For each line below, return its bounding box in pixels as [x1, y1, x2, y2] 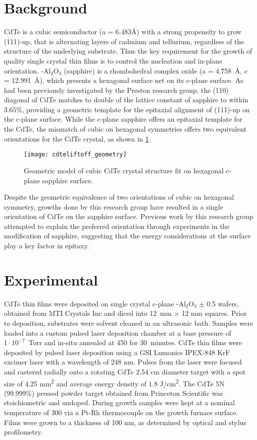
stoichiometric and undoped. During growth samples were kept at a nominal [4, 397, 235, 408]
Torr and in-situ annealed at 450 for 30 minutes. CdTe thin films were [28, 337, 242, 348]
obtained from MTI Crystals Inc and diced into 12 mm [4, 308, 172, 318]
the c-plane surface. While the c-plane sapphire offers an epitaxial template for [4, 114, 243, 124]
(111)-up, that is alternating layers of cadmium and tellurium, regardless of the [4, 36, 244, 46]
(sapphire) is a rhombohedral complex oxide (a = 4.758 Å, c [64, 65, 248, 75]
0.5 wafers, [206, 298, 239, 308]
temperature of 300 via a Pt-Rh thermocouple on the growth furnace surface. [4, 407, 238, 417]
